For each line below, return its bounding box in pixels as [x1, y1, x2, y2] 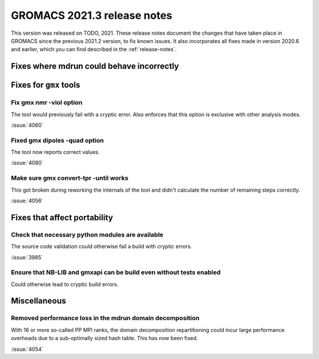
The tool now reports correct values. [11, 149, 100, 156]
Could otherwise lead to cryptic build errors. [11, 281, 119, 288]
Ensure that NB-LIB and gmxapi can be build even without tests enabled [11, 268, 221, 276]
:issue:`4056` [11, 197, 44, 204]
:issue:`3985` [11, 253, 44, 261]
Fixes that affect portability [11, 212, 113, 222]
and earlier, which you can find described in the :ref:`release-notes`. [11, 46, 177, 53]
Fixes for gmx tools [11, 80, 80, 90]
